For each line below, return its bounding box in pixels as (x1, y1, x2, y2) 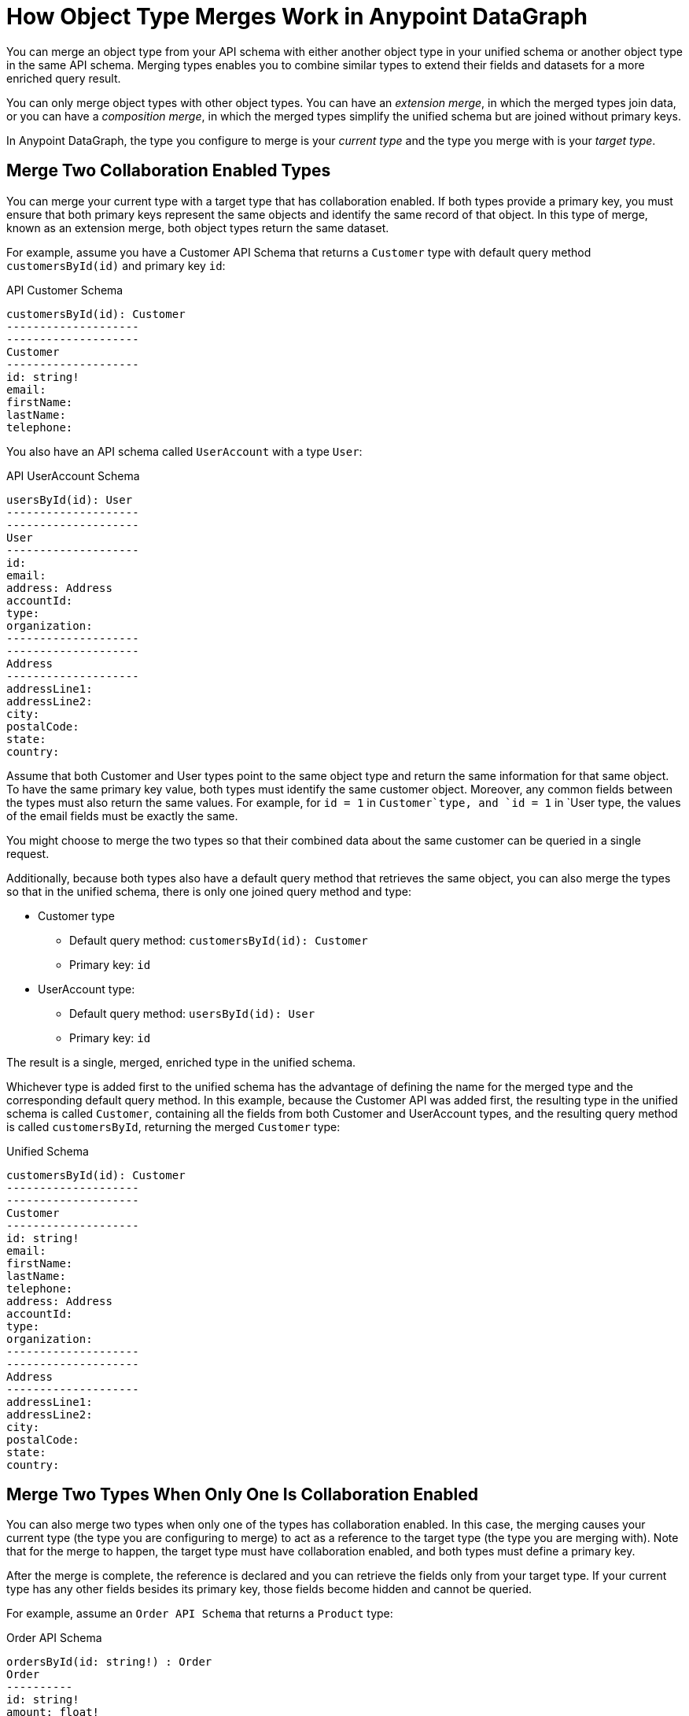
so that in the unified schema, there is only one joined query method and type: (6, 884, 411, 898)
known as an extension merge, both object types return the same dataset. (6, 220, 389, 235)
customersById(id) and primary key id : (6, 258, 226, 272)
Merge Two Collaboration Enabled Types (6, 161, 331, 181)
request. (6, 846, 50, 860)
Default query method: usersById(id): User (69, 1006, 315, 1020)
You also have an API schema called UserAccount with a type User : (6, 444, 363, 458)
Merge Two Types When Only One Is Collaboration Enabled (6, 1485, 478, 1505)
